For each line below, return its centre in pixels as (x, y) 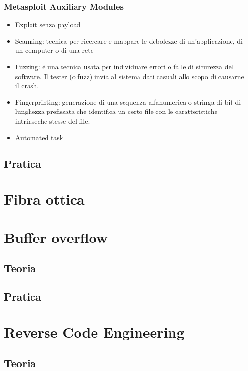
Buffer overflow (56, 237)
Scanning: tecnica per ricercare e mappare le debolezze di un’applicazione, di (129, 40)
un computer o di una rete (54, 50)
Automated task (39, 137)
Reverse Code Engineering (94, 332)
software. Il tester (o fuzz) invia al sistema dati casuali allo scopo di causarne (130, 76)
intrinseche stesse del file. (53, 121)
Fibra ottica (44, 199)
